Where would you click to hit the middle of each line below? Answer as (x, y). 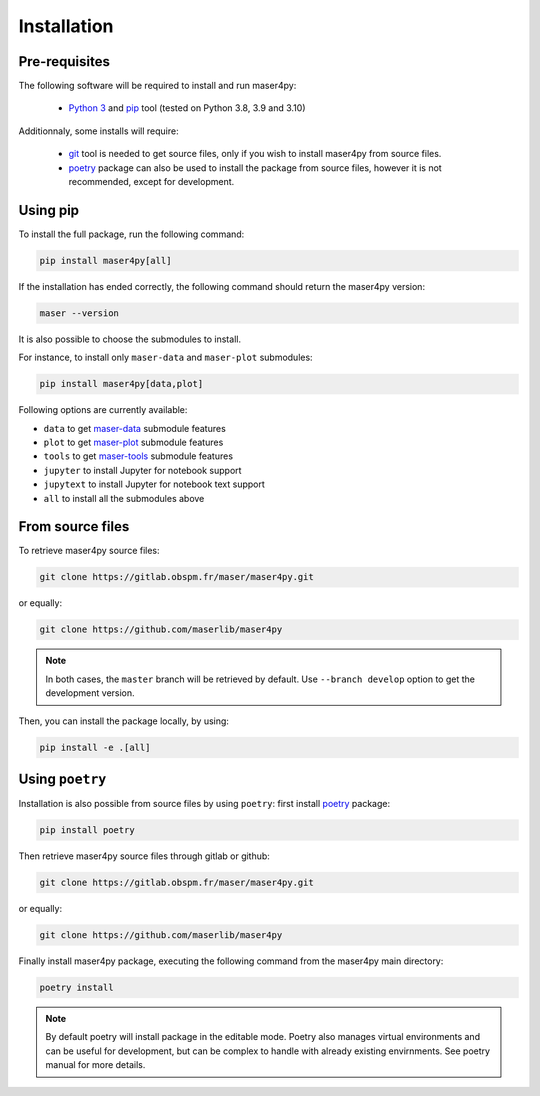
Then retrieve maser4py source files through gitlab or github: (144, 856)
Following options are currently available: (103, 410)
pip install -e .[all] (95, 747)
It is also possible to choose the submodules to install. (130, 339)
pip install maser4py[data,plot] (121, 384)
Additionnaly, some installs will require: (98, 131)
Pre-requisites (64, 61)
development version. (90, 693)
